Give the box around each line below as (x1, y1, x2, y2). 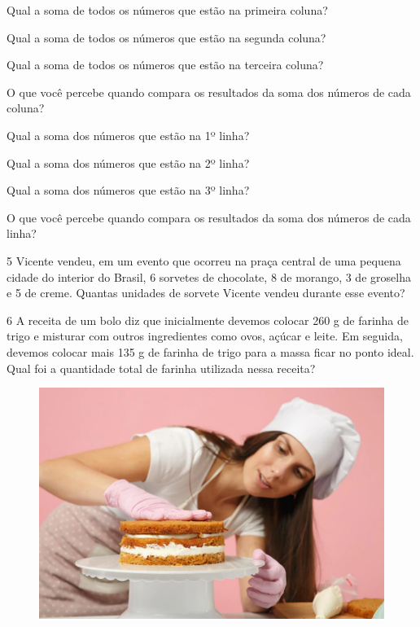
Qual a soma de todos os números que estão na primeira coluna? (7, 2, 328, 18)
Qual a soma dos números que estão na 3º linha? (7, 182, 250, 199)
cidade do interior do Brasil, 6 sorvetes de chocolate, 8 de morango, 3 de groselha (7, 268, 411, 285)
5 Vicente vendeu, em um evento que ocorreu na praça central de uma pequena (7, 252, 401, 269)
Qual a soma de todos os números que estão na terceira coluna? (7, 56, 324, 73)
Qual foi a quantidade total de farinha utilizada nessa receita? (7, 359, 316, 376)
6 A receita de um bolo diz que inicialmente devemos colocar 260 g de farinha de (7, 311, 409, 328)
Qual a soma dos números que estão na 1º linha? (7, 126, 250, 143)
